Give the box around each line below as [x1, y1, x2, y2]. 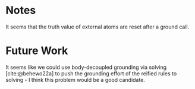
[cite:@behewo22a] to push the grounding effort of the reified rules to [5, 69, 177, 77]
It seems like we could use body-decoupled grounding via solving [5, 63, 167, 71]
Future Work [5, 44, 68, 58]
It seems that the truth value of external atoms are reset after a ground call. [5, 23, 190, 30]
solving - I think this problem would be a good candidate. [5, 76, 145, 83]
